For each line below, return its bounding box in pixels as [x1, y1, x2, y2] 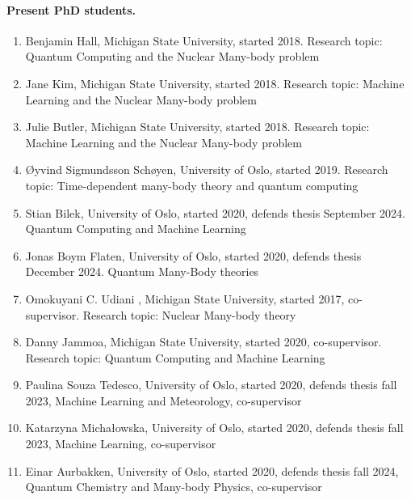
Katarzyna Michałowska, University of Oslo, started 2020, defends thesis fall [25, 419, 404, 436]
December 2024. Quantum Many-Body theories [25, 263, 259, 280]
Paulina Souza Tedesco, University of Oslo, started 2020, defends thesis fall [25, 376, 397, 393]
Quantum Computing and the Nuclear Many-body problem [25, 48, 320, 65]
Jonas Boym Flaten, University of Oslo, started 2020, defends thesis [25, 247, 362, 264]
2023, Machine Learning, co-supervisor [25, 435, 216, 452]
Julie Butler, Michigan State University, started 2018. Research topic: [25, 118, 370, 135]
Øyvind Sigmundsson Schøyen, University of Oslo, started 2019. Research [25, 161, 388, 178]
